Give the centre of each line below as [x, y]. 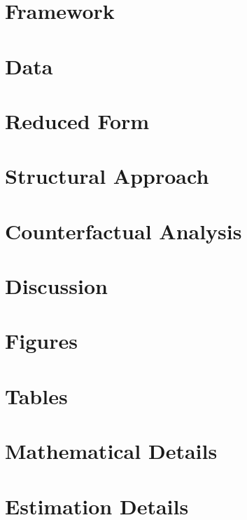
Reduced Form [77, 120]
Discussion [56, 286]
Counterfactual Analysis [123, 231]
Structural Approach [107, 176]
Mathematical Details [111, 451]
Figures [41, 341]
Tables [36, 395]
